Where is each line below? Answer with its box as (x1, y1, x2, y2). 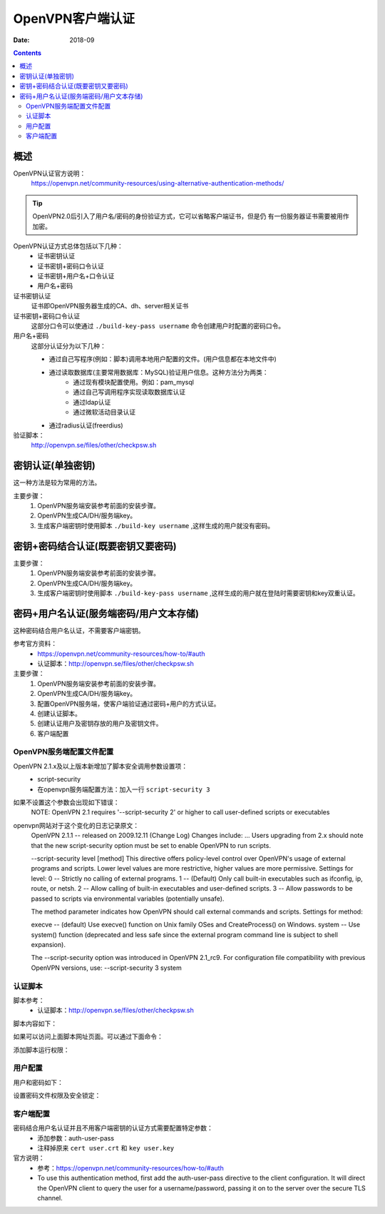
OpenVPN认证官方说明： (13, 168, 86, 178)
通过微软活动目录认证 (73, 408, 135, 417)
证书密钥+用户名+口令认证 (37, 272, 115, 280)
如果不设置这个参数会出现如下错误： (13, 798, 120, 806)
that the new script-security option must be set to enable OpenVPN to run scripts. (31, 841, 271, 849)
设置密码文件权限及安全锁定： (13, 1091, 101, 1100)
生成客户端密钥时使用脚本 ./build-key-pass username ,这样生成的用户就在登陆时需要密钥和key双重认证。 (37, 589, 359, 597)
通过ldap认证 (73, 398, 111, 406)
